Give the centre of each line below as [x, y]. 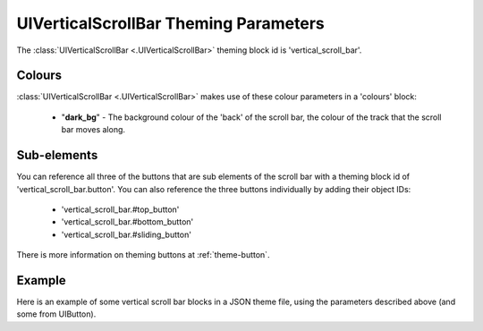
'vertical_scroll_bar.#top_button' [120, 209]
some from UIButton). [56, 314]
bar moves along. [93, 130]
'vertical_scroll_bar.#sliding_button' [127, 234]
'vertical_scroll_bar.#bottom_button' [127, 222]
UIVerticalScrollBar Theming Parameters [171, 23]
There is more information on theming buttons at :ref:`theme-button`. [143, 255]
